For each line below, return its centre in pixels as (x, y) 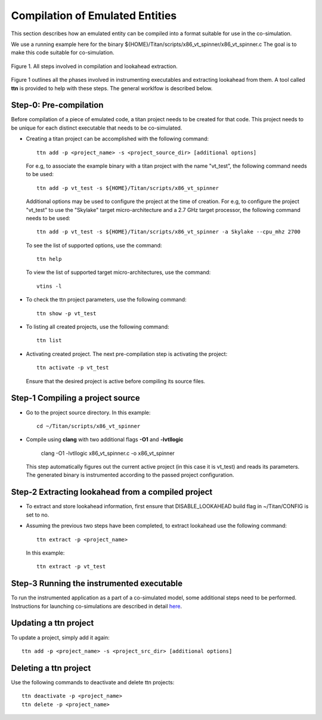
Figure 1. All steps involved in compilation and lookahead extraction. (95, 66)
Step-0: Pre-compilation (57, 105)
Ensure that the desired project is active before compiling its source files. (116, 381)
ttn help (49, 259)
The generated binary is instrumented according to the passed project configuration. (130, 475)
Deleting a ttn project (51, 668)
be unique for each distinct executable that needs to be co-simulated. (97, 128)
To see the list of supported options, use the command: (94, 245)
